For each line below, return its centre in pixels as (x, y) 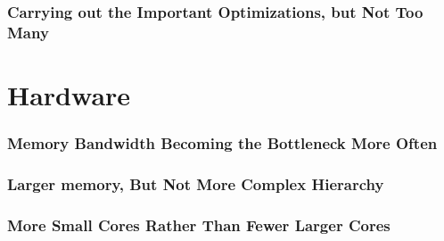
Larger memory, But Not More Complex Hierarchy (196, 183)
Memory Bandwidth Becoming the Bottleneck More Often (222, 143)
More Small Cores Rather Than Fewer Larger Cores (199, 224)
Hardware (69, 94)
